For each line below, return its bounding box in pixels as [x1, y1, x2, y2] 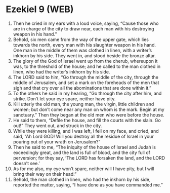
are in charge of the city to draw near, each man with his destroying [13, 25, 154, 31]
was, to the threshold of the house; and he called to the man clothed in [13, 63, 161, 69]
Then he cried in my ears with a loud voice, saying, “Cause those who [13, 20, 159, 26]
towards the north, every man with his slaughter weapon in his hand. [13, 42, 156, 48]
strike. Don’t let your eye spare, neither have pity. [13, 95, 116, 102]
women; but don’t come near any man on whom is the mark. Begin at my [13, 106, 165, 112]
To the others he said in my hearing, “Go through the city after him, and [13, 90, 162, 96]
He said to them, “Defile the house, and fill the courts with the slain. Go [13, 117, 161, 123]
